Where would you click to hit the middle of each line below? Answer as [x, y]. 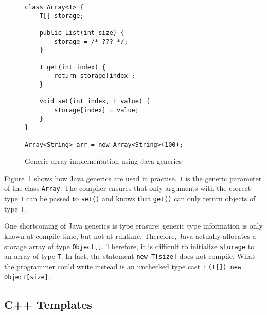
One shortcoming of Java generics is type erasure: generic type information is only [133, 226]
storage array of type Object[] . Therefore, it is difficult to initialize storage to [129, 246]
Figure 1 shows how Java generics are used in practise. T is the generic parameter [133, 178]
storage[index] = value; [96, 110]
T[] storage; [61, 16]
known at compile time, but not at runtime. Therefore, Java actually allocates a [130, 235]
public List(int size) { [82, 33]
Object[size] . [27, 276]
